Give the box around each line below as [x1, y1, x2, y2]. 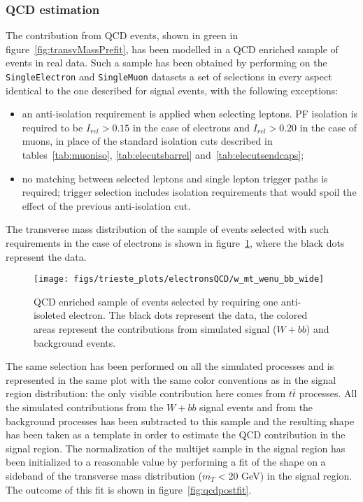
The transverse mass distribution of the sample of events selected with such [6, 222, 329, 236]
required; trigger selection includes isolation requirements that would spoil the [22, 185, 357, 199]
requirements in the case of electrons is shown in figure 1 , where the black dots [6, 236, 345, 250]
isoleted [34, 308, 66, 322]
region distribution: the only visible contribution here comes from [6, 386, 286, 401]
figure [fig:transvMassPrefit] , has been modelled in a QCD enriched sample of [6, 41, 339, 56]
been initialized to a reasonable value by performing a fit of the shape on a [6, 454, 326, 469]
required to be [22, 120, 83, 134]
